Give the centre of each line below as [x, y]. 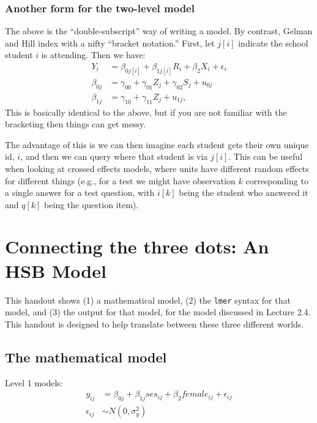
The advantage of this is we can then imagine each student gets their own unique [157, 144]
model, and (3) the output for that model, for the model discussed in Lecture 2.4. [158, 312]
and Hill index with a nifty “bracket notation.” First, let [110, 43]
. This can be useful [266, 156]
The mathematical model [86, 357]
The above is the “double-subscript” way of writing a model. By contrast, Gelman [159, 31]
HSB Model [56, 270]
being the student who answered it [244, 193]
